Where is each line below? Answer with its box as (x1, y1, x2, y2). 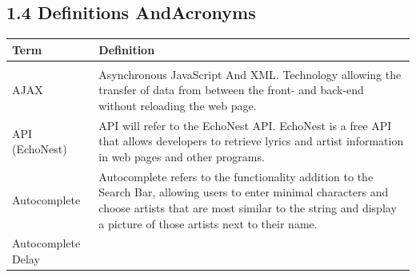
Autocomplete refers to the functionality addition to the (98, 168, 374, 184)
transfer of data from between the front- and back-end (98, 81, 364, 98)
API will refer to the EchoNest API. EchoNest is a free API (98, 117, 392, 133)
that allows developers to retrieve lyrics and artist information (98, 133, 404, 149)
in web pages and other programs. (98, 148, 265, 165)
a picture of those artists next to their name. (98, 215, 318, 231)
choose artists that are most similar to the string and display (98, 200, 397, 216)
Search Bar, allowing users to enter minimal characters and (98, 184, 389, 200)
